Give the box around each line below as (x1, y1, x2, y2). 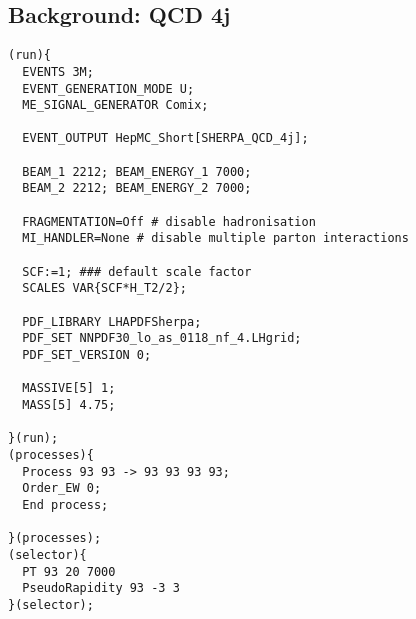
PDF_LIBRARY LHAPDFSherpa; (22, 314, 202, 329)
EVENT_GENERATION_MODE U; (22, 81, 195, 96)
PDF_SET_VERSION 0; (22, 348, 152, 363)
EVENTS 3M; (22, 64, 94, 79)
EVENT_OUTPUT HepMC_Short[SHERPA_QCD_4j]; (22, 131, 309, 146)
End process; (22, 497, 109, 512)
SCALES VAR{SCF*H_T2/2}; (22, 281, 187, 296)
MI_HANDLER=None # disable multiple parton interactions (22, 231, 409, 246)
